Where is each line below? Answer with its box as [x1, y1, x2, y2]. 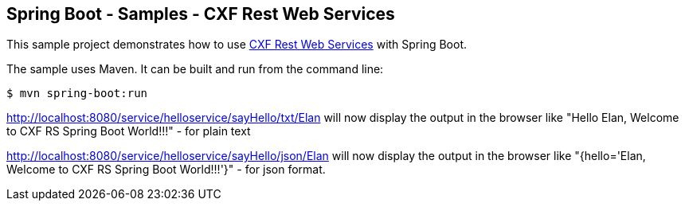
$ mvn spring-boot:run [6, 87, 148, 100]
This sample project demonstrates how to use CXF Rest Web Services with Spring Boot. [6, 37, 468, 52]
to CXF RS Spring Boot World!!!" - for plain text [6, 124, 251, 139]
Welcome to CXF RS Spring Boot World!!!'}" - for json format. [6, 162, 326, 177]
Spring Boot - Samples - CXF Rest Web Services [6, 4, 395, 24]
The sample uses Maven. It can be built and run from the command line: [6, 62, 384, 76]
